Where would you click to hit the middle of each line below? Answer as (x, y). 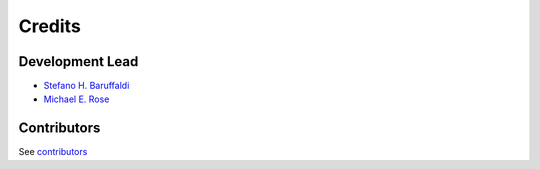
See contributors (53, 152)
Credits (50, 26)
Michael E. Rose (76, 99)
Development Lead (78, 61)
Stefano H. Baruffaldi (86, 86)
